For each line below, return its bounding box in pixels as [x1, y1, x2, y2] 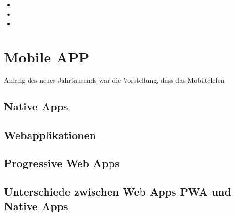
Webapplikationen [4, 127, 96, 142]
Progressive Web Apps [4, 155, 120, 170]
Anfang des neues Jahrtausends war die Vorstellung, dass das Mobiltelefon [4, 75, 225, 85]
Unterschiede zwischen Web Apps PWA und [4, 184, 231, 199]
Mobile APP [4, 46, 90, 66]
